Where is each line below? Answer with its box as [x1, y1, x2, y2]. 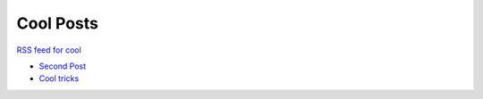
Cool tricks [38, 73, 80, 84]
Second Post [38, 61, 87, 71]
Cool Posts [16, 13, 98, 33]
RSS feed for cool [16, 45, 82, 55]
